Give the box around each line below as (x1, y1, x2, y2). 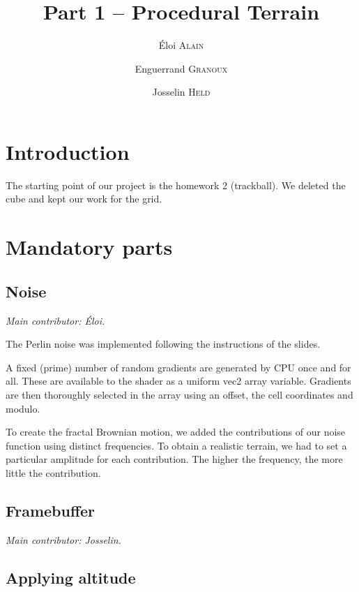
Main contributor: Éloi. (6, 313, 105, 327)
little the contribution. (6, 465, 101, 480)
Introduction (6, 137, 130, 165)
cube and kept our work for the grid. (6, 191, 162, 206)
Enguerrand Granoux (135, 61, 228, 75)
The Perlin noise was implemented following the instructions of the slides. (6, 336, 321, 351)
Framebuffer (6, 499, 96, 521)
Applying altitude (6, 566, 136, 588)
